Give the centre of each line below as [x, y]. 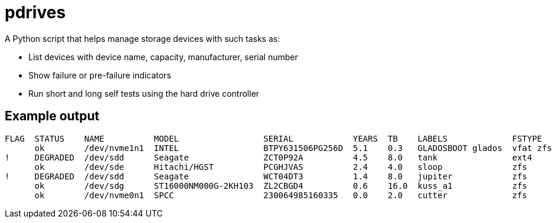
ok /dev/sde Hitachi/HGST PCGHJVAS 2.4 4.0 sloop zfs [281, 167]
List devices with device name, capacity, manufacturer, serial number [163, 57]
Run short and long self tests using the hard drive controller [144, 93]
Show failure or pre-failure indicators [100, 75]
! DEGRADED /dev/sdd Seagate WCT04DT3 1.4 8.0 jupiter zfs [266, 176]
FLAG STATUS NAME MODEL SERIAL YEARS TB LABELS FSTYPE [274, 138]
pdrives [35, 12]
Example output [52, 116]
